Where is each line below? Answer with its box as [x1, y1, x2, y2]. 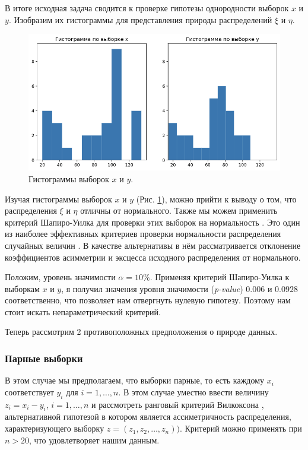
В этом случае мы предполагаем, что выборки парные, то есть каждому [5, 374, 265, 386]
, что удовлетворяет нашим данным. [29, 433, 160, 446]
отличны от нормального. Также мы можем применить [80, 204, 278, 217]
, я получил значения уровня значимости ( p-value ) [61, 282, 243, 294]
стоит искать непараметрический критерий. [5, 305, 161, 318]
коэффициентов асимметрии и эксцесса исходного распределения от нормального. [5, 251, 301, 263]
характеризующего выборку [5, 422, 104, 435]
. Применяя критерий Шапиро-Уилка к [150, 271, 290, 283]
